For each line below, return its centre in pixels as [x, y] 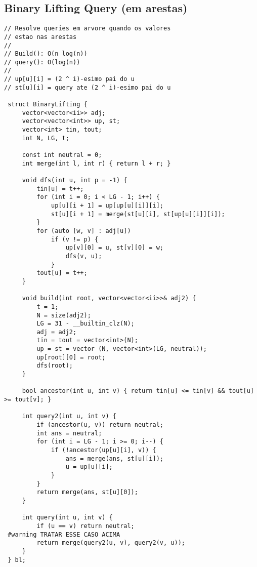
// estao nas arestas [40, 37]
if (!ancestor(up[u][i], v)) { [104, 450]
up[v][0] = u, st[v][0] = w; [114, 248]
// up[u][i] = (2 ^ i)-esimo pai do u [69, 79]
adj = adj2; [57, 332]
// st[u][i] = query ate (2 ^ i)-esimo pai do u [88, 87]
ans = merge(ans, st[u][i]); [114, 458]
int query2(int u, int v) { [69, 416]
